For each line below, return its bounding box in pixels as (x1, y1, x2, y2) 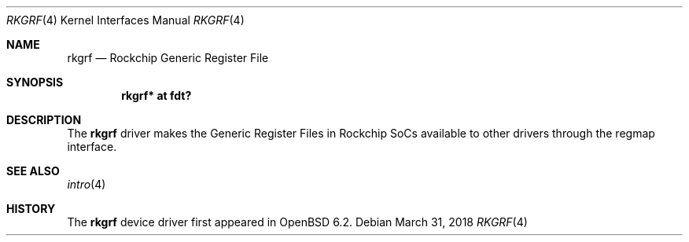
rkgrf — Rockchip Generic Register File (67, 51, 269, 64)
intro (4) (67, 178, 106, 191)
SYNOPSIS (6, 75, 64, 89)
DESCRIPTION (6, 113, 82, 126)
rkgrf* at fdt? (121, 89, 192, 102)
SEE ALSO (6, 164, 60, 178)
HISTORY (6, 202, 56, 215)
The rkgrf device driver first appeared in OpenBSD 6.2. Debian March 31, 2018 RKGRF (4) (67, 215, 528, 229)
